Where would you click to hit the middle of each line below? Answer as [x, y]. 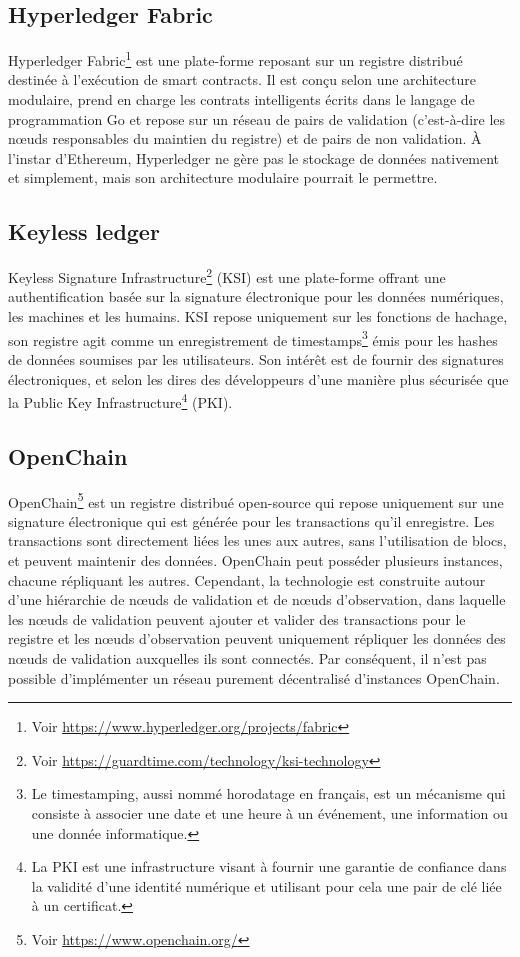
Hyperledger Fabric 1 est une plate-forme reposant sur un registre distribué [235, 58]
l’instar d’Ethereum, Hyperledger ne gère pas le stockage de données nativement [254, 157]
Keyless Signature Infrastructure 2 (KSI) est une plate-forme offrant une [227, 275]
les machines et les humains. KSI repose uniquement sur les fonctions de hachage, [258, 316]
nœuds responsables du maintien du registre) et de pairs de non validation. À [245, 138]
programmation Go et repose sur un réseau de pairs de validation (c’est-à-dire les [257, 118]
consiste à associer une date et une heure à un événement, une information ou [269, 812]
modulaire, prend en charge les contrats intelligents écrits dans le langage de [241, 99]
